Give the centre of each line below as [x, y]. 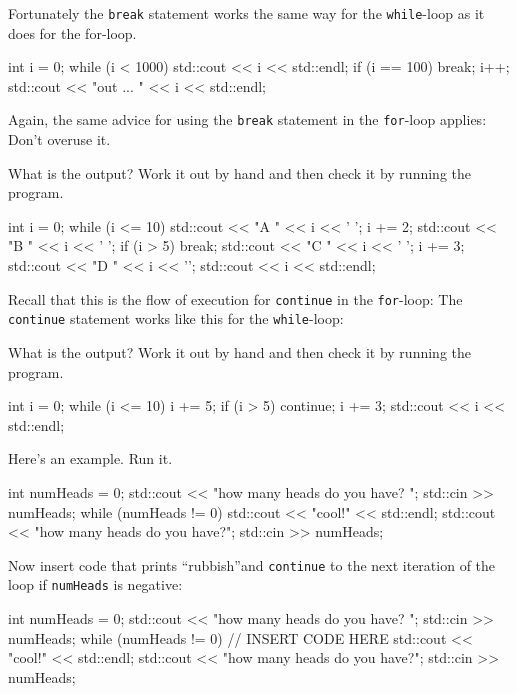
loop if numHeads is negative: [95, 584]
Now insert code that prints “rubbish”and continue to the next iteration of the [252, 564]
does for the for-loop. [72, 32]
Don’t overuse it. [59, 139]
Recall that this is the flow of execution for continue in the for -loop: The [235, 298]
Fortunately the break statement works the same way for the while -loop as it [246, 13]
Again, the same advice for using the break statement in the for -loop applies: [247, 119]
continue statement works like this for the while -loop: [176, 318]
